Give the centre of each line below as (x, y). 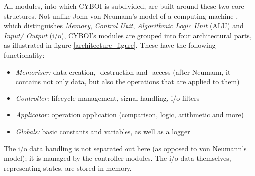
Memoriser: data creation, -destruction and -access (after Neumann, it (123, 71)
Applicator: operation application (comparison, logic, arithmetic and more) (130, 115)
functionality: (24, 54)
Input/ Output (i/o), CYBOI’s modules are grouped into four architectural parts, (128, 35)
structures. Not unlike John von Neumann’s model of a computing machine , (121, 16)
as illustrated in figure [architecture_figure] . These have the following (110, 45)
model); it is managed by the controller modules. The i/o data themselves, (118, 158)
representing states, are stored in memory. (68, 167)
